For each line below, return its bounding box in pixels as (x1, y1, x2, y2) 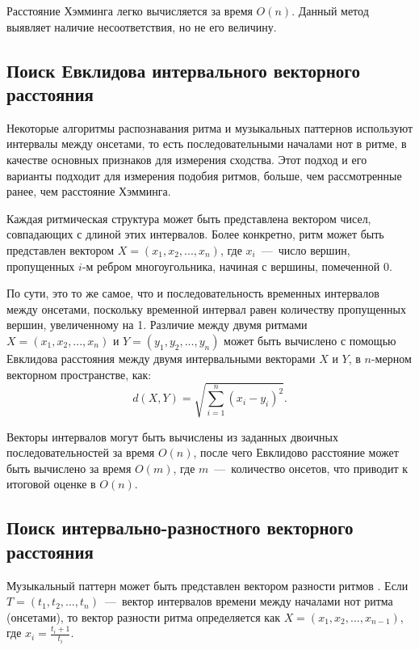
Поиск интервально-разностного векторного (6, 515, 354, 540)
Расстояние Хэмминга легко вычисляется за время (6, 2, 253, 19)
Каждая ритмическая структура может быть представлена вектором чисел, (6, 209, 371, 226)
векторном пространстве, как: (6, 365, 152, 382)
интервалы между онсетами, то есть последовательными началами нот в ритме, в (6, 135, 407, 152)
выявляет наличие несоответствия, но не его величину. (6, 18, 277, 35)
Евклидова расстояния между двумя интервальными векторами (6, 349, 316, 366)
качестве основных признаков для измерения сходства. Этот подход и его (6, 150, 367, 167)
